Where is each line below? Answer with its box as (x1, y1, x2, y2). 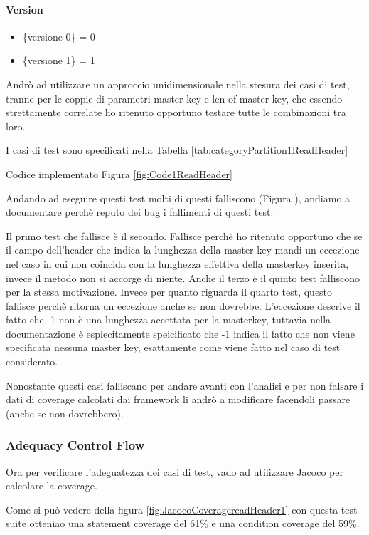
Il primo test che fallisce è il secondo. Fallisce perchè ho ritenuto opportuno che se (6, 228, 363, 243)
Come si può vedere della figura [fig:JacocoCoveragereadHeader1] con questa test (6, 502, 358, 516)
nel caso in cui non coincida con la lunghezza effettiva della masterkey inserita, (6, 256, 349, 271)
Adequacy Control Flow (6, 436, 145, 454)
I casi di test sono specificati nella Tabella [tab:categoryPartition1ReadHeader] (6, 142, 348, 157)
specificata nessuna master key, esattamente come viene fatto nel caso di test (6, 340, 341, 355)
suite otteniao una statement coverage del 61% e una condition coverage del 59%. (6, 516, 360, 531)
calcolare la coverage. (6, 478, 97, 493)
